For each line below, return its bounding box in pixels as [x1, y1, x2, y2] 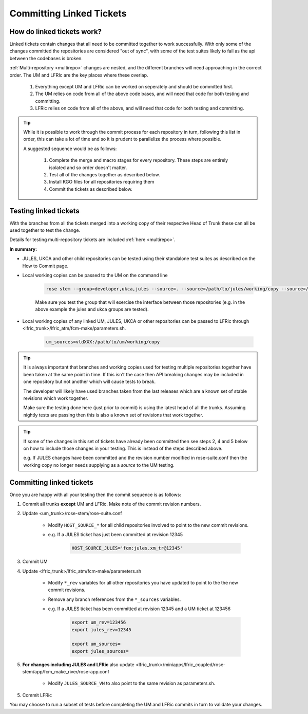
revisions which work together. [23, 395, 89, 401]
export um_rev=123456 [71, 619, 126, 626]
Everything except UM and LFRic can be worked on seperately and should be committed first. [35, 84, 234, 90]
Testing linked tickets [9, 206, 80, 215]
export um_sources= [71, 641, 121, 647]
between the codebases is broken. [9, 55, 83, 61]
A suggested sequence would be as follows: [23, 145, 117, 152]
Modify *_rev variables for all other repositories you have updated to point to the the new [48, 579, 238, 585]
